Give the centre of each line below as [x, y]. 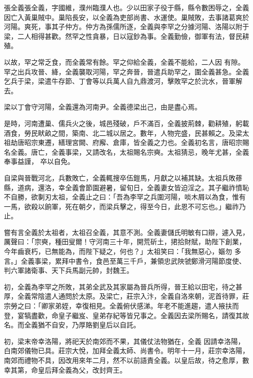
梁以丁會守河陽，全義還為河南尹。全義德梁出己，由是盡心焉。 [103, 107]
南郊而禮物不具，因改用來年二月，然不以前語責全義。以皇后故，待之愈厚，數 [126, 360]
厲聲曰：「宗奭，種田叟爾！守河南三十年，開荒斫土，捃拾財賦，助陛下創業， [125, 242]
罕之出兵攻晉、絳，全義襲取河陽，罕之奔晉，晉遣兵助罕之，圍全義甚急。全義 [126, 71]
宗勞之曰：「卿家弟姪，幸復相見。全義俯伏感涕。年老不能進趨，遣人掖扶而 [121, 306]
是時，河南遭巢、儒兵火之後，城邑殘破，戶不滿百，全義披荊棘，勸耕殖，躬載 [126, 123]
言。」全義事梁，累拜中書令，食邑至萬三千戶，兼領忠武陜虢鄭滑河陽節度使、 [125, 261]
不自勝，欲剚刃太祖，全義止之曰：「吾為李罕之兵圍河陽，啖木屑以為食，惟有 [125, 197]
